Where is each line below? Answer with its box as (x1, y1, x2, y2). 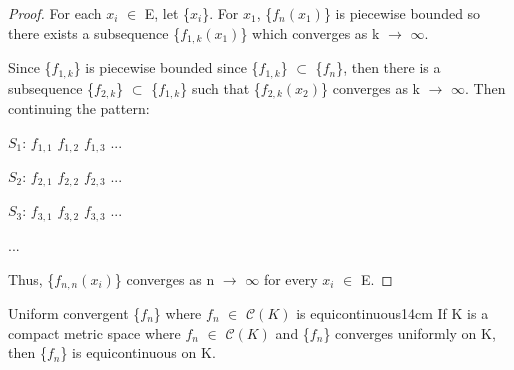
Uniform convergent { (8, 302, 141, 323)
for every (263, 268, 318, 289)
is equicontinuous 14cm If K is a (296, 302, 489, 323)
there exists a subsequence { (8, 22, 181, 43)
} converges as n (114, 268, 215, 289)
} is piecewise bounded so (323, 3, 481, 23)
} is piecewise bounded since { (73, 57, 259, 78)
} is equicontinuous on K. (60, 342, 216, 363)
